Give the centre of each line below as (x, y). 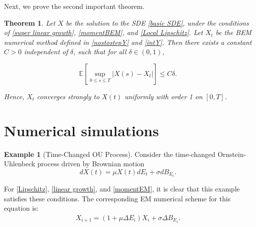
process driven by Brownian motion (91, 164)
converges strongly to (68, 96)
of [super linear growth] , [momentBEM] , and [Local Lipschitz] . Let (104, 32)
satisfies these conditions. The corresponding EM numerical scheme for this (117, 198)
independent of (46, 52)
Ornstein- (232, 154)
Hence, (14, 96)
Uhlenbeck (20, 164)
